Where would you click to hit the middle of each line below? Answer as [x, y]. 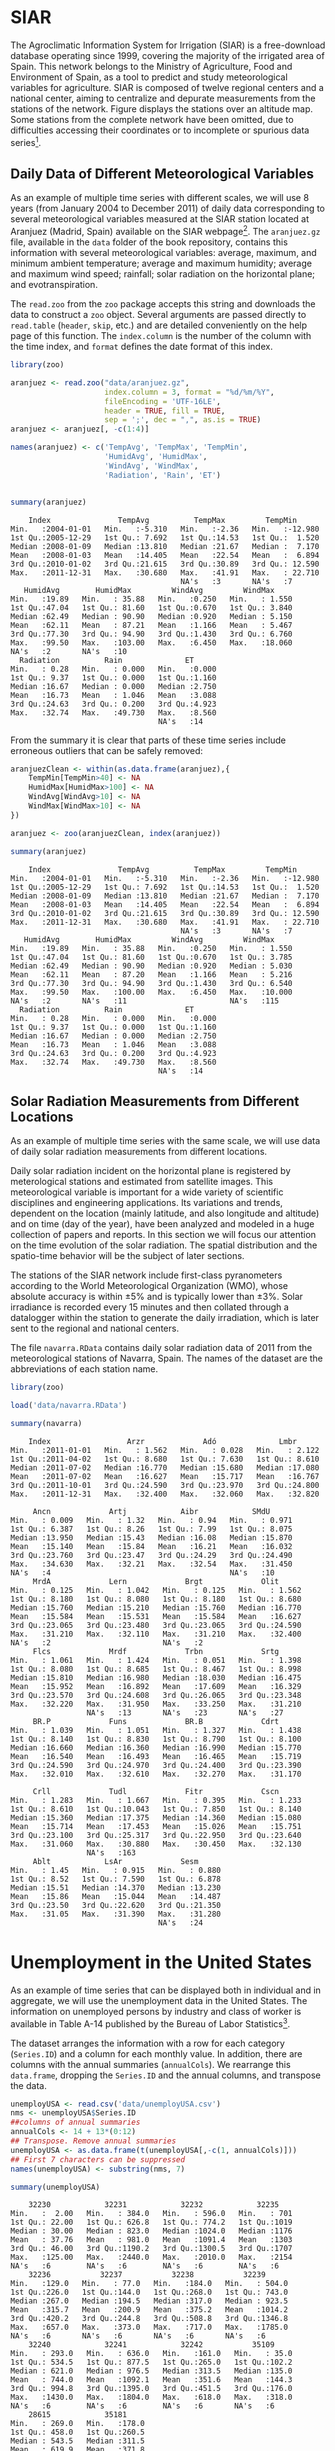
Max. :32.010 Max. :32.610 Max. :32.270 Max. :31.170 [156, 1774]
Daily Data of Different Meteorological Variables [162, 173]
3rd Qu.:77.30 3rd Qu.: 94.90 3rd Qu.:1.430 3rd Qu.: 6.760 [151, 634]
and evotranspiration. [54, 285]
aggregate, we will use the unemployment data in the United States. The [159, 2000]
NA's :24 [180, 1923]
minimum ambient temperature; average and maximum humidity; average [161, 263]
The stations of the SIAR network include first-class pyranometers [146, 1275]
